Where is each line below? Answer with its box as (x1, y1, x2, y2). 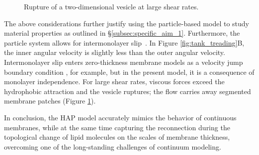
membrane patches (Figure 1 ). (4, 96, 96, 106)
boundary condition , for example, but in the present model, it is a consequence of (4, 66, 255, 77)
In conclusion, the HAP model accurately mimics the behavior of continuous (4, 112, 237, 122)
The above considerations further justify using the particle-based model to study (4, 18, 249, 28)
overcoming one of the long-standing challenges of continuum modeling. (4, 141, 221, 152)
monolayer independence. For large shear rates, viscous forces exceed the (4, 76, 225, 87)
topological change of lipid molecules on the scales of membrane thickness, (4, 132, 230, 142)
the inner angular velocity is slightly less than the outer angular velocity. (4, 47, 225, 57)
